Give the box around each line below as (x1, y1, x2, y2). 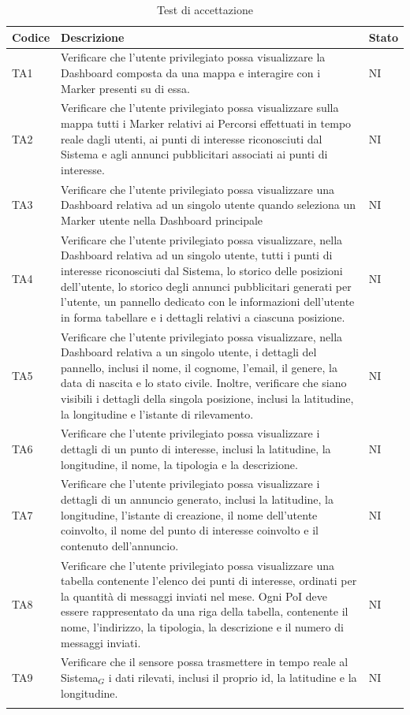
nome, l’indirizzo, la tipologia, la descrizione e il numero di (61, 618, 344, 635)
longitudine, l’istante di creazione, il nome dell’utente (61, 506, 318, 523)
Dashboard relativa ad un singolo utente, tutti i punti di (61, 247, 333, 263)
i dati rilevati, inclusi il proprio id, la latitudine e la (108, 669, 357, 685)
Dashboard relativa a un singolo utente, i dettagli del (61, 344, 317, 360)
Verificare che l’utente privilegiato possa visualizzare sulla (61, 99, 339, 116)
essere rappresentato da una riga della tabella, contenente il (61, 603, 348, 620)
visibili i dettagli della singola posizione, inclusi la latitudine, (61, 389, 354, 406)
